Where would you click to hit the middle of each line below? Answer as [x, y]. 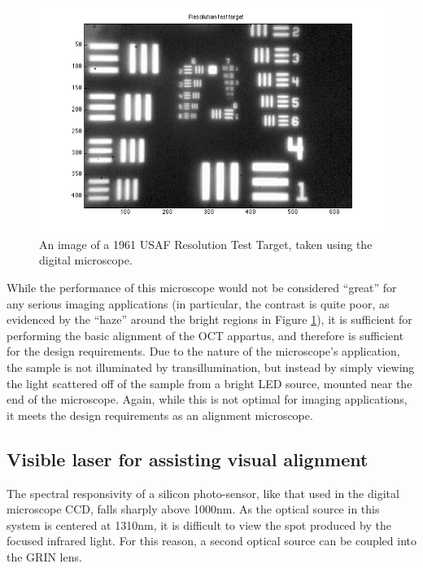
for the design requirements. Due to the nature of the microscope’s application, [203, 351]
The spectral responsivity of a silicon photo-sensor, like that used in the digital [203, 493]
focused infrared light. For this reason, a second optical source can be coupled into [212, 541]
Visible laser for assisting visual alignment [188, 459]
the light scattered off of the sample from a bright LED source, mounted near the [209, 383]
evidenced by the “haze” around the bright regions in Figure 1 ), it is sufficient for [209, 319]
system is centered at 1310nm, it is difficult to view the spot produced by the [199, 524]
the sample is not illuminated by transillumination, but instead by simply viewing [211, 367]
